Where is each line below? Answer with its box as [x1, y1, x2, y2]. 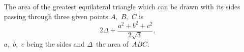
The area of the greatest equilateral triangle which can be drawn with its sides [4, 1, 240, 11]
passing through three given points [4, 11, 108, 21]
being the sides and [26, 39, 85, 49]
